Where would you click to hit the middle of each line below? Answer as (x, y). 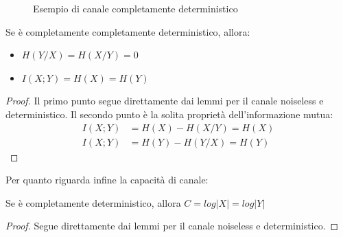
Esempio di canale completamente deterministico (135, 8)
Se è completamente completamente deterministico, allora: (128, 31)
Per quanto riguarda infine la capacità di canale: (107, 180)
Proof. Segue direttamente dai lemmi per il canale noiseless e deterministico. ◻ (172, 226)
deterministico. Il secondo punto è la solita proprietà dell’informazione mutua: (169, 114)
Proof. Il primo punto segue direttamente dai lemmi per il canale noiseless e (165, 101)
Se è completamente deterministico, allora (93, 202)
